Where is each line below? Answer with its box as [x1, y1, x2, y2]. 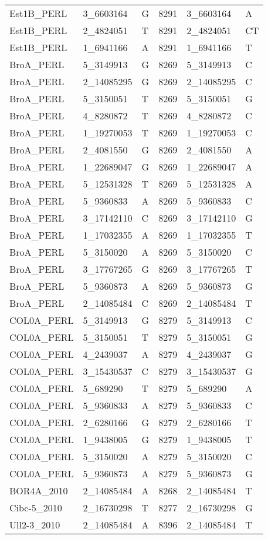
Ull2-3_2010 [9, 518, 60, 531]
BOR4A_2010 [9, 484, 68, 497]
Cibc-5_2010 [9, 501, 62, 514]
